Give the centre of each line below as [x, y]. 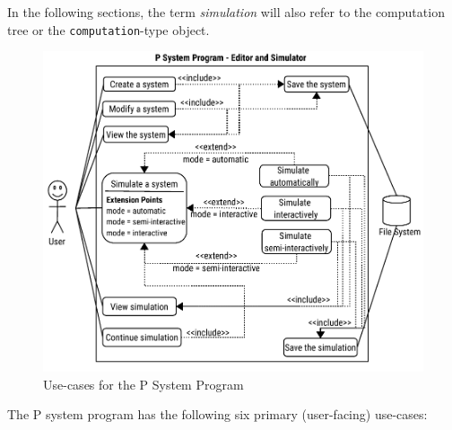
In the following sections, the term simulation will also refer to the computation [226, 12]
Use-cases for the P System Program [143, 384]
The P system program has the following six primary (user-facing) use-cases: [217, 414]
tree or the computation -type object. [109, 29]
